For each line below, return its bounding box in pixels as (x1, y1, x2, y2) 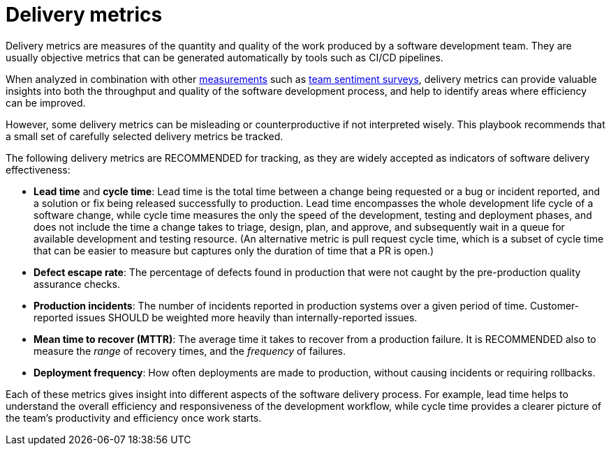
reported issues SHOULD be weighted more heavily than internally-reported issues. (34, 311, 418, 323)
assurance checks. (34, 277, 120, 290)
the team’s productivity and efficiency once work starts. (6, 411, 262, 424)
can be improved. (6, 96, 86, 109)
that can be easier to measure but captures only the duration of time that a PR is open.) (34, 244, 434, 257)
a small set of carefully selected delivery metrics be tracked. (6, 130, 284, 142)
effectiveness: (6, 163, 71, 176)
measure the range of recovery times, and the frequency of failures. (34, 344, 346, 357)
